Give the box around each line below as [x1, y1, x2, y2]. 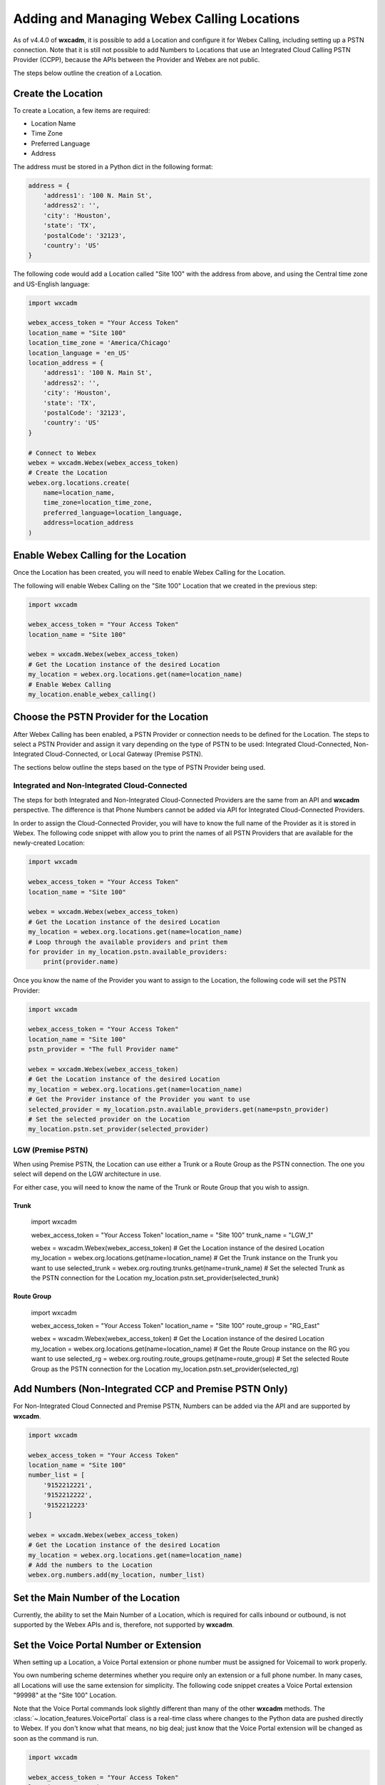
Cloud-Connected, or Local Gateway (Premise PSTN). [45, 750, 203, 758]
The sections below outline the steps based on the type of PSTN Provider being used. [13, 763, 265, 771]
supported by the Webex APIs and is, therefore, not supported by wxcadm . [13, 1621, 235, 1629]
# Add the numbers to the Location [28, 1561, 153, 1569]
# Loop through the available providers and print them [28, 937, 228, 946]
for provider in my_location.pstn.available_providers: [28, 947, 228, 956]
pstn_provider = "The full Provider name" [28, 1045, 179, 1053]
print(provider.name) [43, 957, 119, 966]
